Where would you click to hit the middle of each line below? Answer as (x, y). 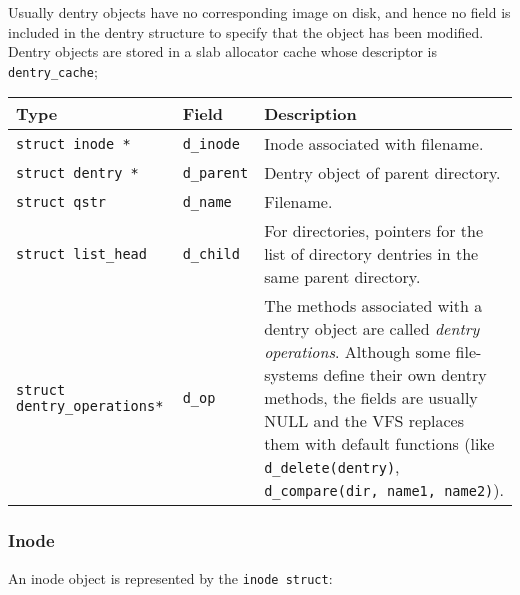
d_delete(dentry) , (332, 467)
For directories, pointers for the (373, 231)
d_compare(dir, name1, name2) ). (384, 490)
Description (310, 114)
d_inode (211, 143)
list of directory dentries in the (371, 254)
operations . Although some (357, 352)
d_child (211, 253)
